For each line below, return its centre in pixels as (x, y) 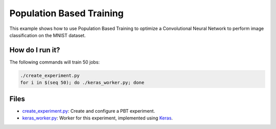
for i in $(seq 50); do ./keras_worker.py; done (82, 83)
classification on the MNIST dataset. (48, 35)
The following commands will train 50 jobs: (54, 62)
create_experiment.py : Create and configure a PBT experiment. (89, 111)
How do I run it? (35, 50)
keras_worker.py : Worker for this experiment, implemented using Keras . (98, 118)
